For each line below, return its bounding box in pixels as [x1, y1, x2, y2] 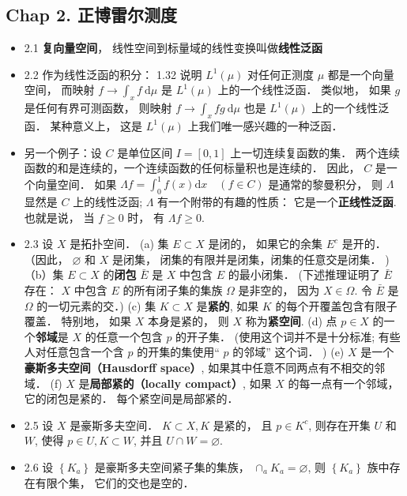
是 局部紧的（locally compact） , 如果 [78, 374, 272, 391]
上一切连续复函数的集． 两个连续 [230, 144, 400, 160]
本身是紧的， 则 [148, 313, 229, 329]
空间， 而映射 [24, 81, 95, 98]
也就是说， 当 [24, 209, 95, 225]
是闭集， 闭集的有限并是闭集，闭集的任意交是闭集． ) [111, 250, 390, 267]
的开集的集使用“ [137, 344, 220, 360]
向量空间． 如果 [35, 175, 117, 192]
